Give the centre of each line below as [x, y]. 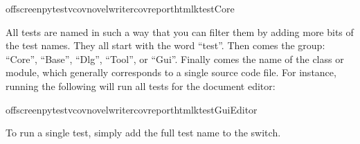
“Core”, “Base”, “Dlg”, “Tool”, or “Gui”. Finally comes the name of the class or [175, 58]
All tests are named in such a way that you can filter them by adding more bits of [180, 31]
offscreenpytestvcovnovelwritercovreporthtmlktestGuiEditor [132, 109]
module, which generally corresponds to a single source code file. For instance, [171, 72]
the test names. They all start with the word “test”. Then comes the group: [165, 45]
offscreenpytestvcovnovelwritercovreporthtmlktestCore [120, 8]
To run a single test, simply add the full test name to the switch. [143, 133]
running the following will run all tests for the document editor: [141, 85]
